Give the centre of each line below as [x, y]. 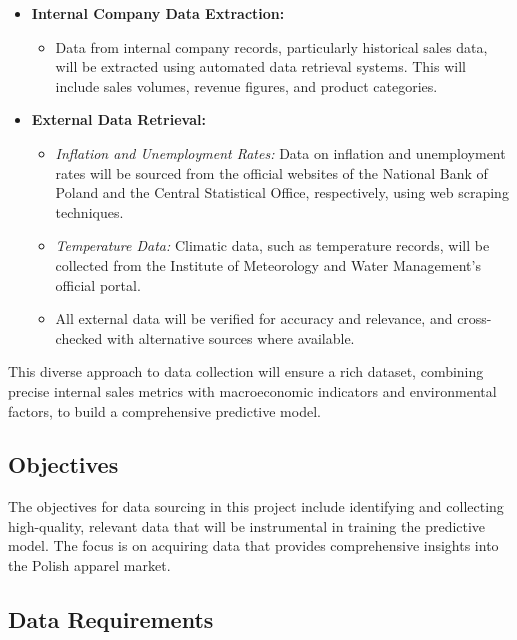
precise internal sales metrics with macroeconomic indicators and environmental [252, 390]
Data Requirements [111, 619]
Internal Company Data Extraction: [158, 13]
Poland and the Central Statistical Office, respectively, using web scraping [282, 192]
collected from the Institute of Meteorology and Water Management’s [268, 264]
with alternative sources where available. [230, 337]
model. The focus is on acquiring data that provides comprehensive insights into [253, 545]
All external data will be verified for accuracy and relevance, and [254, 318]
